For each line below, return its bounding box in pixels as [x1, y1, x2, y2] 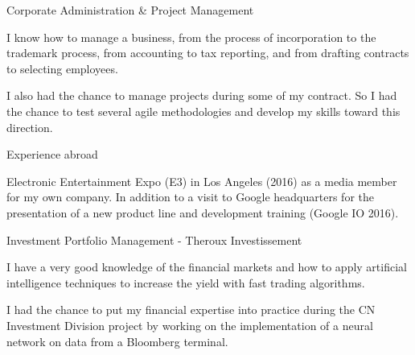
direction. [6, 118, 53, 135]
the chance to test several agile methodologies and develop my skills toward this [6, 102, 401, 119]
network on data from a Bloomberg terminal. [6, 332, 228, 349]
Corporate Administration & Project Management [6, 2, 254, 18]
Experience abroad [6, 146, 98, 163]
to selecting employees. [6, 60, 118, 76]
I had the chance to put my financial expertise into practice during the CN [6, 301, 376, 318]
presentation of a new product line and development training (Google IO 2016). [6, 204, 399, 221]
